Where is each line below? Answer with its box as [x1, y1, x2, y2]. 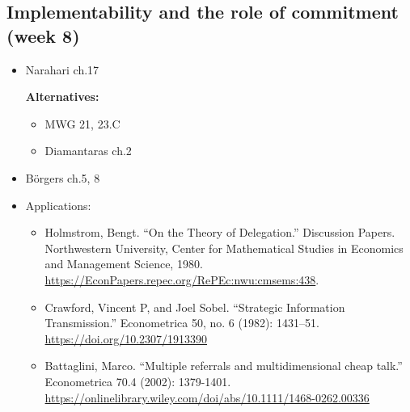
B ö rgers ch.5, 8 [25, 169, 100, 186]
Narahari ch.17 [25, 61, 99, 78]
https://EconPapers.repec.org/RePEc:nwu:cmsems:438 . [44, 271, 319, 288]
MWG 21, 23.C [44, 115, 120, 132]
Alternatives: [25, 88, 99, 105]
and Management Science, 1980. [44, 255, 203, 272]
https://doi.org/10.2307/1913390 [44, 330, 208, 347]
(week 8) [6, 23, 80, 48]
